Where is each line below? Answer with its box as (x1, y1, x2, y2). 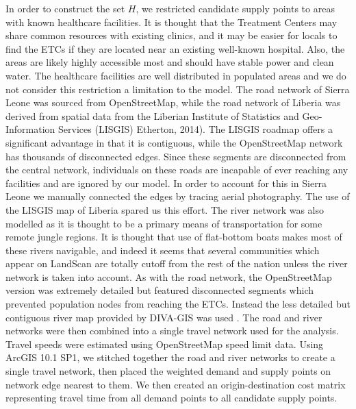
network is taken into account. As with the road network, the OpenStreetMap (5, 269, 332, 284)
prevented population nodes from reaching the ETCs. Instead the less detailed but (5, 297, 351, 311)
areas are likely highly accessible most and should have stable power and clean (5, 55, 334, 69)
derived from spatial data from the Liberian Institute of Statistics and (5, 108, 299, 123)
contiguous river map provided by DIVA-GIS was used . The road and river (5, 310, 322, 324)
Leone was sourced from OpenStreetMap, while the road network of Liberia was (5, 95, 341, 110)
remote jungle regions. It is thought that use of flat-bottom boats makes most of (5, 230, 342, 244)
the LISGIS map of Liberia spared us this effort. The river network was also (5, 202, 325, 216)
